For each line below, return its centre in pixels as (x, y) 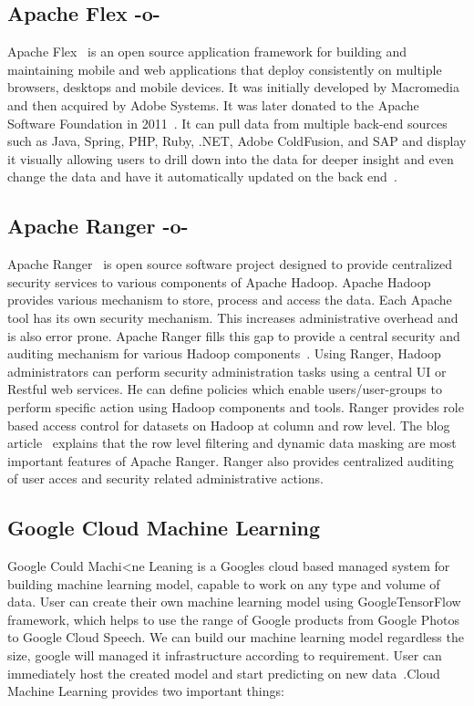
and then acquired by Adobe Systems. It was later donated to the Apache (213, 104)
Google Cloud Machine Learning (164, 528)
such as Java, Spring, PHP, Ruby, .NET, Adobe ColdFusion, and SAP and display (237, 141)
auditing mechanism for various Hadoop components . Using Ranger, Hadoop (224, 353)
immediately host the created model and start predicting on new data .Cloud (224, 673)
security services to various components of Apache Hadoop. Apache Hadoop (219, 281)
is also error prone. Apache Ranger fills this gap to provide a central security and (234, 335)
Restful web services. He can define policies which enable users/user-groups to (225, 389)
